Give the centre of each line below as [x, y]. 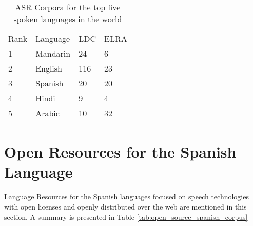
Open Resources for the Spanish [120, 152]
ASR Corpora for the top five [68, 7]
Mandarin [53, 53]
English [49, 68]
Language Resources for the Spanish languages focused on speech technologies [126, 196]
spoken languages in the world [68, 19]
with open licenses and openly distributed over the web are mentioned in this [125, 206]
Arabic [47, 113]
